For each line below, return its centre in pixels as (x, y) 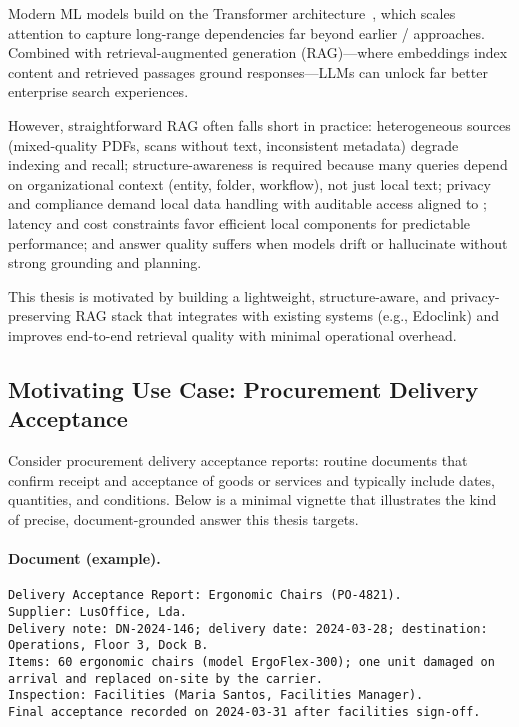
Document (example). (84, 558)
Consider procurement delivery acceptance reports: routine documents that (238, 460)
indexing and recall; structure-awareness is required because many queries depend (258, 164)
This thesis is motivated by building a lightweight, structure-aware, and (227, 295)
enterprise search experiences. (98, 91)
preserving (39, 315)
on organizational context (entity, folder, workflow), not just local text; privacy (249, 183)
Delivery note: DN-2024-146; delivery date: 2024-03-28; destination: (248, 628)
